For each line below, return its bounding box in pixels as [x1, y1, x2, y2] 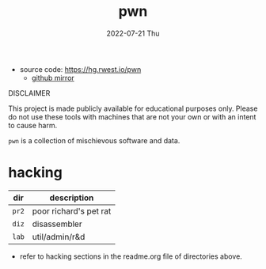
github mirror [31, 73, 75, 82]
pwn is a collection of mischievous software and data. [8, 135, 180, 145]
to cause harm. [8, 120, 58, 130]
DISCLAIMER [8, 88, 51, 97]
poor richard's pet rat [32, 205, 112, 216]
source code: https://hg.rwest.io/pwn [19, 64, 142, 74]
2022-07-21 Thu [106, 28, 160, 38]
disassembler [32, 218, 82, 229]
